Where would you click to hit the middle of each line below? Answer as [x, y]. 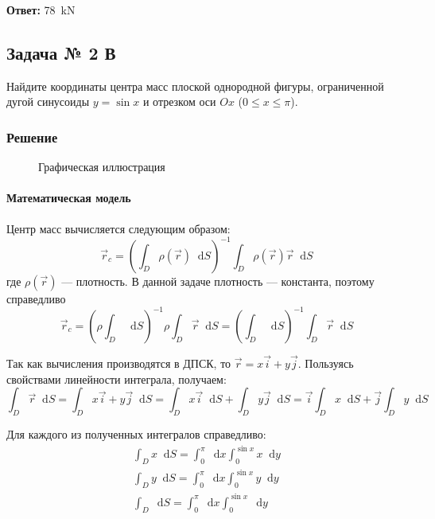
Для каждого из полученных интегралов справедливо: [136, 433]
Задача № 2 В [61, 52]
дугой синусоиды [48, 101]
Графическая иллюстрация [102, 167]
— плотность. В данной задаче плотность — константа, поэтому [218, 281]
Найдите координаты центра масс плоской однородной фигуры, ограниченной [195, 86]
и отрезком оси [179, 101]
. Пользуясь [326, 363]
